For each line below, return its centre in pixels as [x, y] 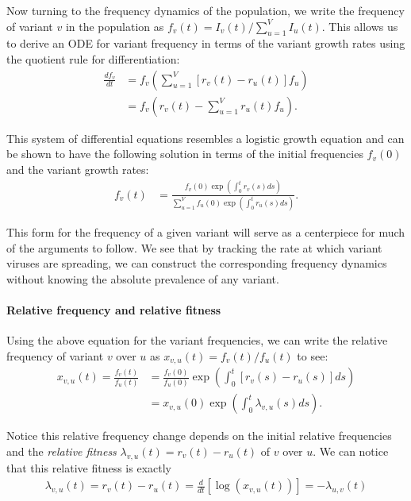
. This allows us [360, 26]
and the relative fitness [61, 451]
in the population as [115, 26]
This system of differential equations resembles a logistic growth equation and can [205, 138]
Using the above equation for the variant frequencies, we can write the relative [197, 340]
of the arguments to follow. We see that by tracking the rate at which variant [194, 247]
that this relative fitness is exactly [89, 467]
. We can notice [351, 451]
